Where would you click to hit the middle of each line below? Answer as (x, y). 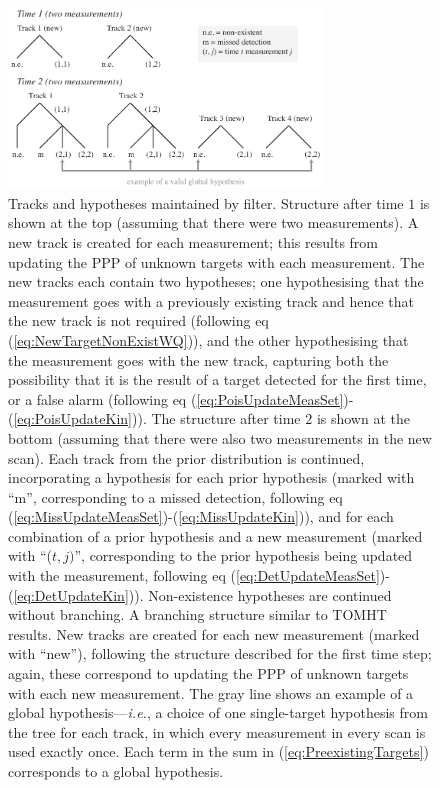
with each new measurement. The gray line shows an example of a (211, 692)
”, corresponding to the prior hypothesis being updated (243, 555)
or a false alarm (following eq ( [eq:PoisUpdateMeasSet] (176, 398)
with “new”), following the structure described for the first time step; (220, 653)
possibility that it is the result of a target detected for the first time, (217, 379)
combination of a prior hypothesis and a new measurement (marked (215, 535)
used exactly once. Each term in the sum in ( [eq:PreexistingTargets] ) (218, 751)
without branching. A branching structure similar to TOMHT (197, 614)
